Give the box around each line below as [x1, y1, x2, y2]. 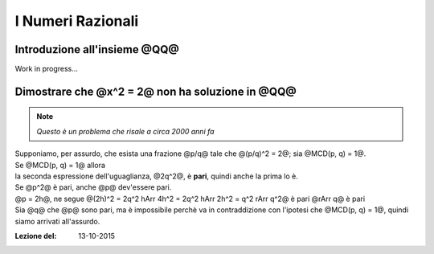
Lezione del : [14, 231, 57, 240]
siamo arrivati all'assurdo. [14, 216, 100, 226]
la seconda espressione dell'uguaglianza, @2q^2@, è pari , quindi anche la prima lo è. [14, 171, 299, 181]
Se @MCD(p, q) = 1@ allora [14, 160, 106, 170]
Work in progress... [14, 64, 78, 74]
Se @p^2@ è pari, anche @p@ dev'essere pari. [14, 182, 172, 192]
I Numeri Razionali [14, 12, 139, 30]
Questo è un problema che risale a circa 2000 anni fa [36, 126, 215, 136]
